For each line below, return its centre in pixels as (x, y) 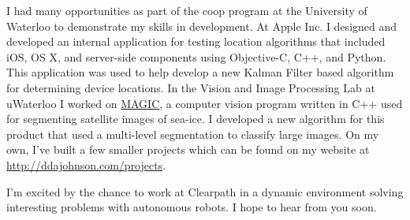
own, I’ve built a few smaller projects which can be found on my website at (188, 149)
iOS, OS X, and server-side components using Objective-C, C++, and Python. (196, 56)
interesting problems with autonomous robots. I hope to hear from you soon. (192, 207)
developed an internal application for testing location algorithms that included (196, 41)
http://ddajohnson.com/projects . (86, 164)
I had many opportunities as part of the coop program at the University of (187, 10)
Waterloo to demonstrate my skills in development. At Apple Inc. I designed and (202, 26)
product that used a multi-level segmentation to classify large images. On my (193, 134)
